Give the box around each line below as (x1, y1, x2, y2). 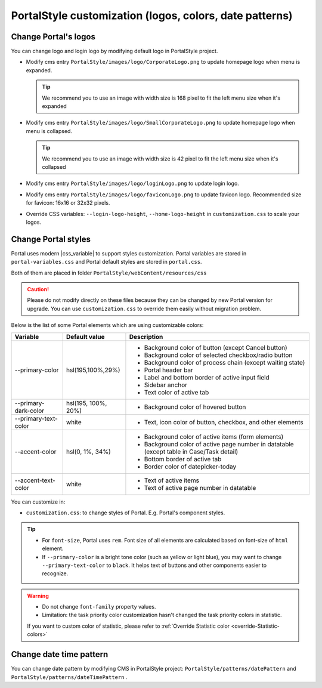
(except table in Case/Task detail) (144, 448, 239, 456)
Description (129, 332, 163, 341)
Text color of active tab (144, 388, 209, 396)
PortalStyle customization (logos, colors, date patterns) (11, 9, 293, 22)
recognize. (42, 570, 69, 577)
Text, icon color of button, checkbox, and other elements (144, 418, 304, 426)
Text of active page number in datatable (144, 483, 256, 492)
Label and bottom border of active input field (144, 373, 270, 381)
